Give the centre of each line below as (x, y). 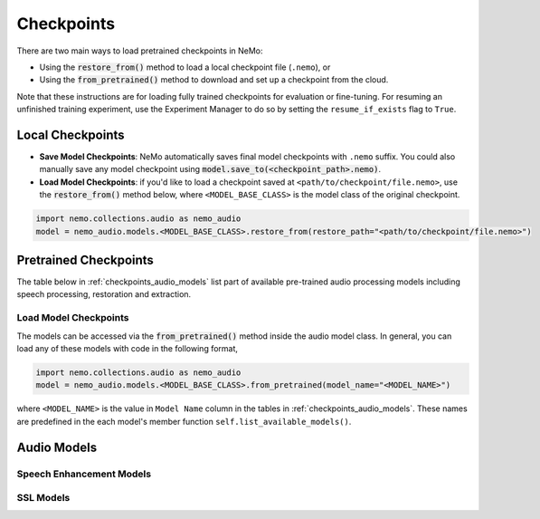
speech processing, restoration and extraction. (104, 294)
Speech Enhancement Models (84, 474)
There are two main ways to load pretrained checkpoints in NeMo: (140, 51)
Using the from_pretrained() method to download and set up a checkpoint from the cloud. (214, 80)
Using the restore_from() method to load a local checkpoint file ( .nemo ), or (185, 67)
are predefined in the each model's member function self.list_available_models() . (184, 421)
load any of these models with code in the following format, (128, 348)
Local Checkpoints (71, 135)
